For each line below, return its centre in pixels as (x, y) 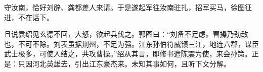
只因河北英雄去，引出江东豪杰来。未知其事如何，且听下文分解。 (124, 63)
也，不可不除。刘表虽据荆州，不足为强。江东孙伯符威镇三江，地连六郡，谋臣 (131, 44)
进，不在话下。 (29, 17)
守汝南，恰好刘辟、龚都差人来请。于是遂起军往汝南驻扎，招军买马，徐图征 (128, 7)
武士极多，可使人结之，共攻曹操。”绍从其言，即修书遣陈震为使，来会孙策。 (128, 54)
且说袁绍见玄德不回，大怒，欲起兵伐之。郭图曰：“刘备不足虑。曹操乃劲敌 (126, 34)
